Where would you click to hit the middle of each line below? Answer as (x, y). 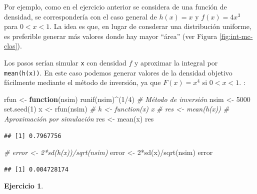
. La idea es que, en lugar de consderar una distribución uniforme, (150, 26)
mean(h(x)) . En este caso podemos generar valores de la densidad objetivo (118, 72)
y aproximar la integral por (176, 62)
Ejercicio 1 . (24, 186)
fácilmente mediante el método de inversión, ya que (82, 82)
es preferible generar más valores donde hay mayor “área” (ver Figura (111, 36)
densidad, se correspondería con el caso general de (80, 16)
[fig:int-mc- (236, 36)
